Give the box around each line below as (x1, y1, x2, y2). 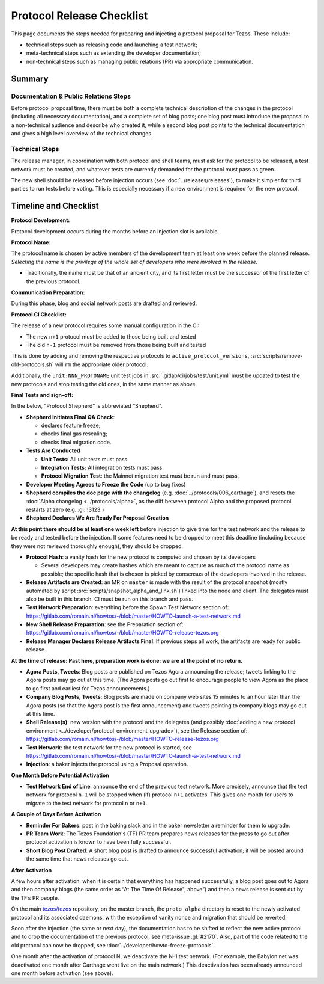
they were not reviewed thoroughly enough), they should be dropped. (11, 542, 183, 550)
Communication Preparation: (11, 289, 85, 296)
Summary (11, 73, 49, 84)
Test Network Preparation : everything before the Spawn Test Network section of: (26, 604, 229, 611)
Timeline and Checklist (11, 201, 99, 211)
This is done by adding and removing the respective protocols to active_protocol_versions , (11, 352, 250, 360)
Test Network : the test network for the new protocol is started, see (26, 743, 192, 751)
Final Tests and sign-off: (11, 391, 74, 398)
